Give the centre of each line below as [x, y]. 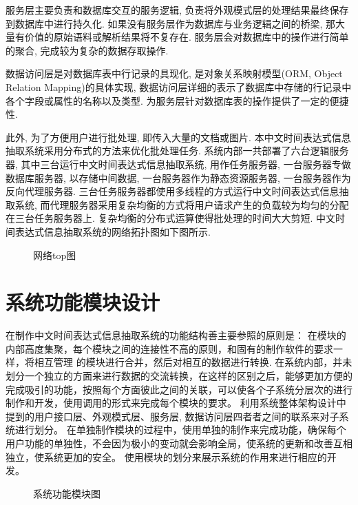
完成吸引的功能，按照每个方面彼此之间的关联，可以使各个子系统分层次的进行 [179, 389]
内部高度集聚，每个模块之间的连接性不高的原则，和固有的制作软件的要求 [169, 348]
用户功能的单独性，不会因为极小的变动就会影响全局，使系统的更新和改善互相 [179, 443]
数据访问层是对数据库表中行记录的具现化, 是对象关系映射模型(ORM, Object [174, 73]
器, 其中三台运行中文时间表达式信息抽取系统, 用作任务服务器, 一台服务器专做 [178, 164]
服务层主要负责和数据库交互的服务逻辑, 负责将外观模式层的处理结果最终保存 [177, 10]
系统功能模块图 [67, 493]
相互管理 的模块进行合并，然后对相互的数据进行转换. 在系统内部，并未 [193, 362]
